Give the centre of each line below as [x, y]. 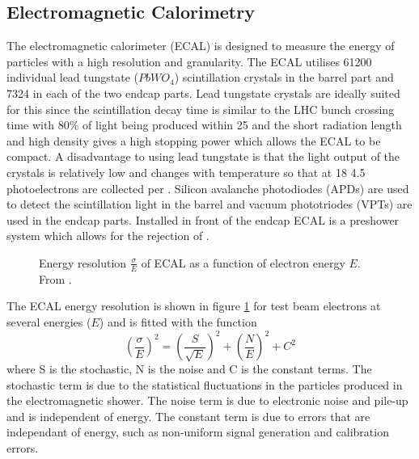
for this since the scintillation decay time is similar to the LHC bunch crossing [201, 109]
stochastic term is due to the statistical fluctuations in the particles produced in [205, 384]
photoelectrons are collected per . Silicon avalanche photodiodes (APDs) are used [208, 188]
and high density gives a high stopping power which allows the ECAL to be [194, 140]
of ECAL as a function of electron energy [243, 262]
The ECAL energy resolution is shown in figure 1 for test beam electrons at [194, 306]
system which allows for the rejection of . [108, 236]
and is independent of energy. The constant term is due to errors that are [188, 416]
